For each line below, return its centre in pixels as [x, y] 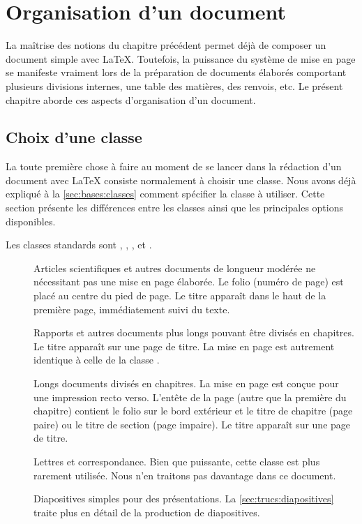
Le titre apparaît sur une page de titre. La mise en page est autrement [184, 346]
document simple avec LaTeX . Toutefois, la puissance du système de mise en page [181, 58]
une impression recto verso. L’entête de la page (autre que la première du [190, 397]
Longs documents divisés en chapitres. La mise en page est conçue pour [186, 383]
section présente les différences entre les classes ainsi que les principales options [174, 208]
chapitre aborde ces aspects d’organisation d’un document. [131, 99]
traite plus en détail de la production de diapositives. [147, 512]
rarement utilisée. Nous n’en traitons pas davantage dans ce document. [185, 475]
